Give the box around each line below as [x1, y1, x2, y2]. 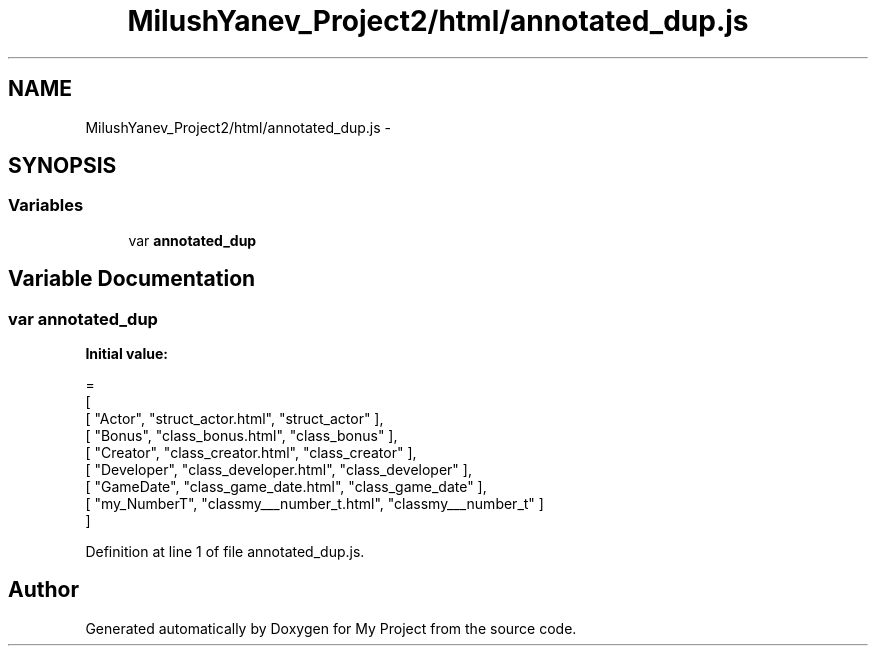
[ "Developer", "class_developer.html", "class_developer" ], [85, 461, 472, 479]
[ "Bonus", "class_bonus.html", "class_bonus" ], [85, 427, 398, 445]
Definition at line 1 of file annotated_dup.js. [85, 543, 365, 561]
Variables [8, 195, 84, 216]
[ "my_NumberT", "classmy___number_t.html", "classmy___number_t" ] [85, 495, 544, 513]
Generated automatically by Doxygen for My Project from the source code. [85, 619, 577, 637]
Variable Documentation [8, 266, 256, 292]
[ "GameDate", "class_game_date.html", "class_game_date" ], [85, 478, 487, 496]
